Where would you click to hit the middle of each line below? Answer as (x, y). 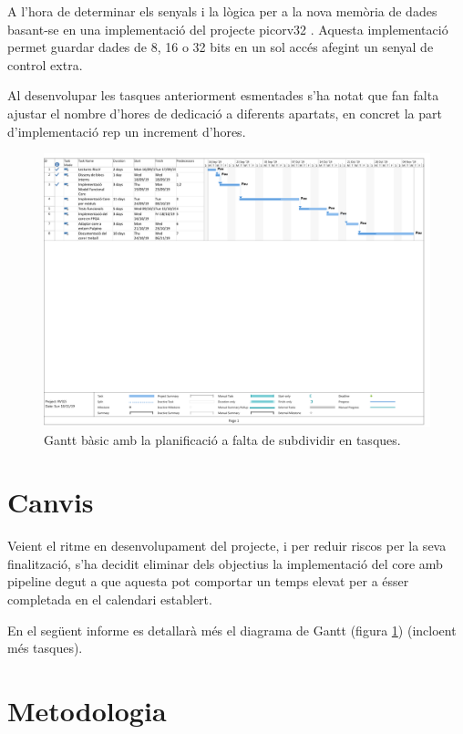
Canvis (51, 502)
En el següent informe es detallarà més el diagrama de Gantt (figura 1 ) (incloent (232, 630)
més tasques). (45, 648)
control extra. (45, 64)
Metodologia (87, 710)
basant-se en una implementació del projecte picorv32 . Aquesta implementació (228, 29)
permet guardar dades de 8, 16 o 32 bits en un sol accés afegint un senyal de (221, 47)
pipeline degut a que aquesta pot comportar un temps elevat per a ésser (208, 581)
